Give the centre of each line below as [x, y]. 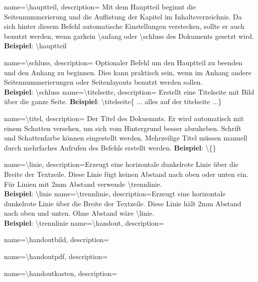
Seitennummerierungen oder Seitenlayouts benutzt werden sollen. [103, 82]
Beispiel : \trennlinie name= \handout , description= [84, 222]
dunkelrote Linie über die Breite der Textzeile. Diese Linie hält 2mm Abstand [123, 203]
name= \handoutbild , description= [57, 239]
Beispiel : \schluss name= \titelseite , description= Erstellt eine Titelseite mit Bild [129, 91]
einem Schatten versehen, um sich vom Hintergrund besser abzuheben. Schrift [123, 128]
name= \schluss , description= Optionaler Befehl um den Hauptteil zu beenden [123, 62]
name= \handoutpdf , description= [56, 256]
